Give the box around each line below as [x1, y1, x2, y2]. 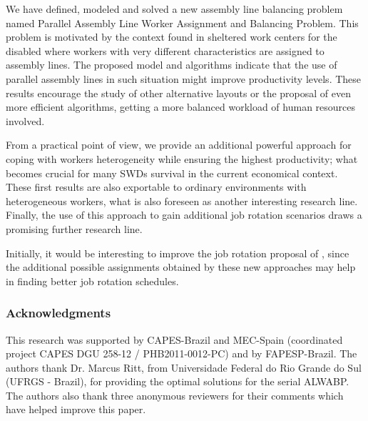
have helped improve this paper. [6, 402, 146, 417]
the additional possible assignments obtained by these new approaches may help [6, 259, 356, 274]
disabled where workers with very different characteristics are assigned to [6, 43, 324, 58]
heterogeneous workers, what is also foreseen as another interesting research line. [6, 193, 358, 208]
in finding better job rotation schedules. [6, 273, 179, 288]
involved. [6, 113, 45, 128]
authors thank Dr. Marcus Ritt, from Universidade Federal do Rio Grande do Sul [6, 360, 362, 375]
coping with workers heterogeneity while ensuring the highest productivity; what [6, 151, 358, 166]
